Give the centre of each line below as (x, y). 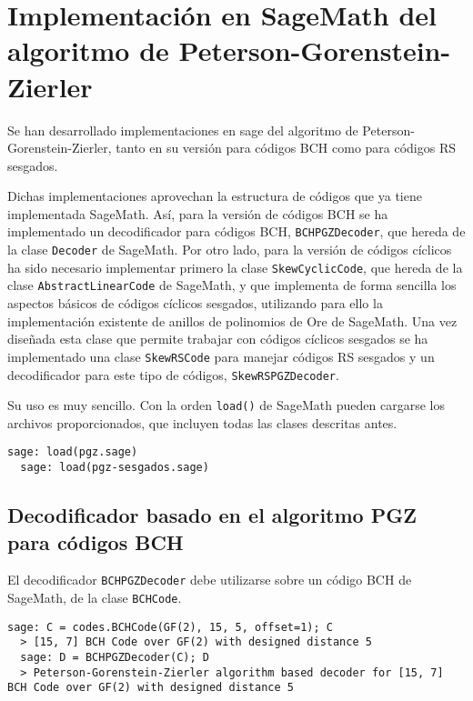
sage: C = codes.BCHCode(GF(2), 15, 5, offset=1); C (170, 627)
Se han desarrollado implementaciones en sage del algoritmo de (183, 130)
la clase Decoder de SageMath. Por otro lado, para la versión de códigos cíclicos (230, 250)
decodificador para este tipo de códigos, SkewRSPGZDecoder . (173, 374)
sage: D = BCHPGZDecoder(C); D (115, 657)
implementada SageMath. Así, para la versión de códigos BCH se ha (198, 213)
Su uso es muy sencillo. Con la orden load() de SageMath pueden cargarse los (226, 405)
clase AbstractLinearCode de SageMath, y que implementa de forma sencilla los (232, 285)
